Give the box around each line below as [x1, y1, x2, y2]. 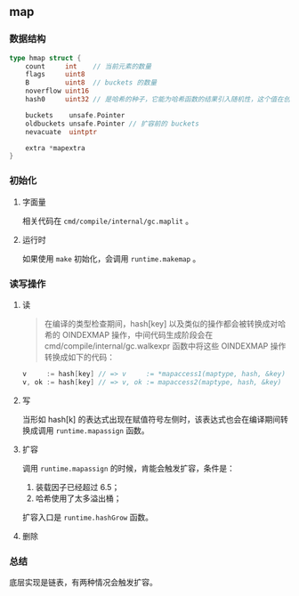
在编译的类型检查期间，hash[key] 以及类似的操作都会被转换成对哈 [44, 318, 287, 329]
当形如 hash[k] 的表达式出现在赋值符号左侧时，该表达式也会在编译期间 [21, 414, 281, 424]
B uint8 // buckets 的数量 [25, 78, 158, 87]
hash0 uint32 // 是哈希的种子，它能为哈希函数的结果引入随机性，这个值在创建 [25, 95, 297, 104]
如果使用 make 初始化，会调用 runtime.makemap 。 [21, 253, 201, 263]
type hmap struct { [9, 53, 82, 62]
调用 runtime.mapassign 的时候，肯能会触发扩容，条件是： [21, 463, 236, 473]
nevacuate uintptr [25, 127, 98, 136]
